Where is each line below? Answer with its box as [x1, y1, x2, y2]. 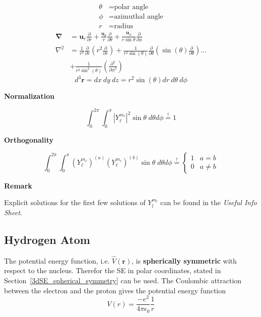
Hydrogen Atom [4, 231, 90, 247]
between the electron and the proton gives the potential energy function [4, 285, 226, 295]
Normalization [4, 91, 55, 101]
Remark [4, 180, 32, 191]
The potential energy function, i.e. [4, 255, 110, 266]
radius [114, 23, 134, 30]
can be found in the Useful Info [160, 197, 257, 208]
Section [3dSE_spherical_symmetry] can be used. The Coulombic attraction [4, 275, 242, 285]
